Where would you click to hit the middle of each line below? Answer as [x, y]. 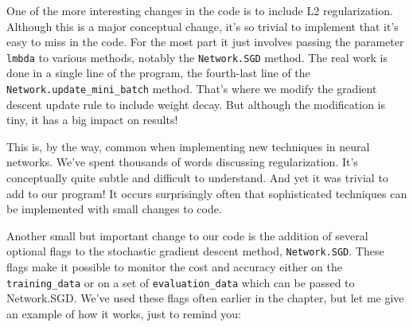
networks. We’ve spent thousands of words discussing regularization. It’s [182, 162]
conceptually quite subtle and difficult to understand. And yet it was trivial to [197, 178]
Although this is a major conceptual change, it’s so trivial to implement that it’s [203, 26]
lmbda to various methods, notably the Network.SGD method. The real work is [197, 57]
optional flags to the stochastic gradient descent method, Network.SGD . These [195, 251]
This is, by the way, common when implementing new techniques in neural [188, 146]
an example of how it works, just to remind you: [124, 313]
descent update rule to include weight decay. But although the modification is [196, 104]
